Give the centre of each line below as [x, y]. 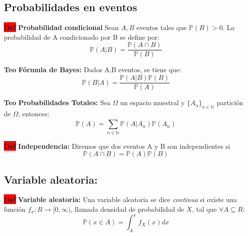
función [15, 209]
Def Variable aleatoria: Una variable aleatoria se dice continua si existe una [121, 199]
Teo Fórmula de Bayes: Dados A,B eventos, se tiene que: [93, 70]
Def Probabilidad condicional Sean [62, 27]
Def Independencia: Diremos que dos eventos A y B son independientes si [117, 146]
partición [230, 102]
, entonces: [34, 113]
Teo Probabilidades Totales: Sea [57, 102]
